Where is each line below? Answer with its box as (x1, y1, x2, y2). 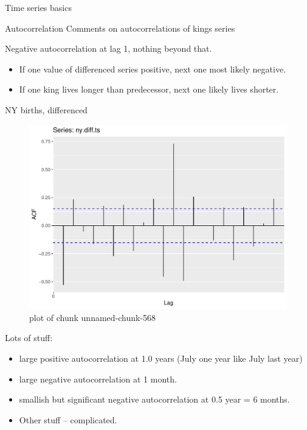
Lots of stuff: (5, 331, 53, 344)
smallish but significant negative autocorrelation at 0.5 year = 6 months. (19, 393, 290, 406)
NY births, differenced (5, 103, 88, 116)
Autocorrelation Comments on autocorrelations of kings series (5, 21, 235, 34)
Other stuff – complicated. (19, 413, 117, 426)
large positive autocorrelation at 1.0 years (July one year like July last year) (19, 352, 303, 365)
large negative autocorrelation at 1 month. (19, 372, 177, 385)
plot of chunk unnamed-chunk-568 (29, 311, 156, 323)
